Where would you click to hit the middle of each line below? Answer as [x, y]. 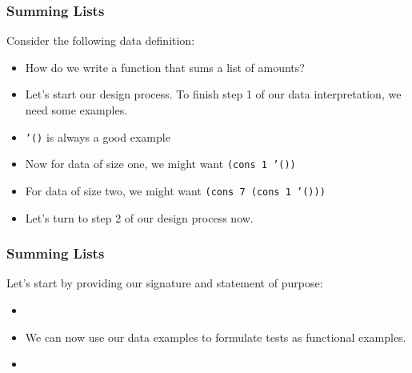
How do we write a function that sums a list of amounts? [165, 67]
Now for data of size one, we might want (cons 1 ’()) [160, 164]
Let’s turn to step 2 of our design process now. [139, 217]
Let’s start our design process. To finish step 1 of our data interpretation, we [213, 94]
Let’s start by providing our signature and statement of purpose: [165, 283]
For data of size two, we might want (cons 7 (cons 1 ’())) [175, 190]
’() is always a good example [98, 136]
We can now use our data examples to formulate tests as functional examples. [216, 337]
